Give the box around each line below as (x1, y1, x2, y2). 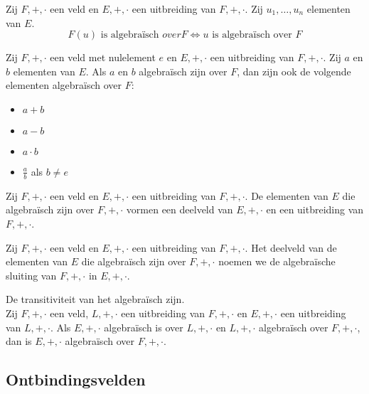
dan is (6, 334, 32, 348)
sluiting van (6, 267, 57, 282)
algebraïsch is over (104, 319, 183, 334)
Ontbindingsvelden (6, 368, 146, 390)
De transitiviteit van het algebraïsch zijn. (6, 292, 185, 307)
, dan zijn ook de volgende (237, 63, 351, 78)
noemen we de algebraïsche (218, 254, 336, 269)
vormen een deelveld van (126, 202, 233, 217)
